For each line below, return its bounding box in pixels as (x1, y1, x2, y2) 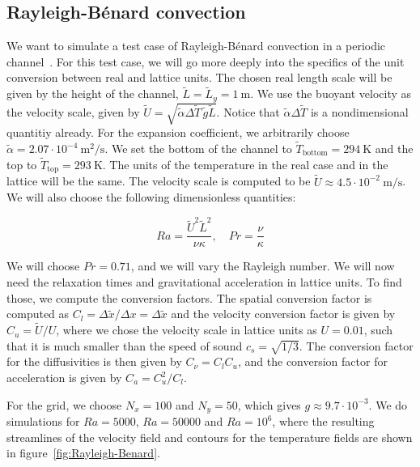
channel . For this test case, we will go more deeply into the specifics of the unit (6, 53, 405, 70)
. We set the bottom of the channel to (104, 140, 292, 157)
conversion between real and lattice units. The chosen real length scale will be (6, 69, 392, 86)
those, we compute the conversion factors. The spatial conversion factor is (6, 289, 372, 306)
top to (6, 155, 37, 172)
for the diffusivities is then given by (6, 353, 182, 370)
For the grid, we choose (6, 396, 122, 413)
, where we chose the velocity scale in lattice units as (56, 321, 317, 338)
